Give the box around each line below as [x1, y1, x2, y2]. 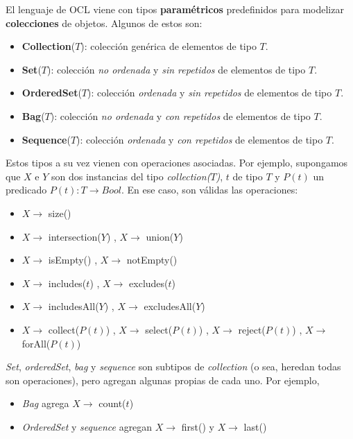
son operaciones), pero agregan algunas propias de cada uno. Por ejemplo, [6, 372, 320, 387]
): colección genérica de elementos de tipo [80, 39, 257, 53]
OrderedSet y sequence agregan [21, 419, 153, 433]
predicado [6, 182, 47, 197]
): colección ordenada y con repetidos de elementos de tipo [76, 132, 323, 146]
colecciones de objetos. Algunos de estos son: [6, 15, 203, 30]
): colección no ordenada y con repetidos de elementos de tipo [50, 108, 311, 123]
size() [48, 205, 71, 220]
